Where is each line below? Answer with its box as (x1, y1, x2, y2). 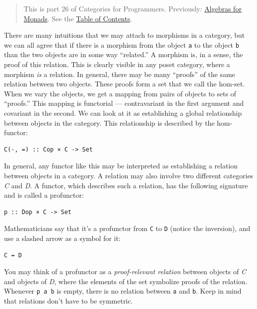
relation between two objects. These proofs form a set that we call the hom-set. (4, 78, 245, 89)
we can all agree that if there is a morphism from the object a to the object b (4, 39, 239, 50)
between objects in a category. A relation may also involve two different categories (4, 170, 254, 180)
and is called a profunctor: (4, 190, 84, 200)
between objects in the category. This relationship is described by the (4, 117, 215, 128)
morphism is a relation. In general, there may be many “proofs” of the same (4, 69, 235, 79)
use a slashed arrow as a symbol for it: (4, 233, 121, 243)
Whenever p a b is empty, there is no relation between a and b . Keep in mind (4, 286, 242, 296)
